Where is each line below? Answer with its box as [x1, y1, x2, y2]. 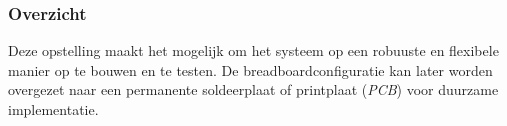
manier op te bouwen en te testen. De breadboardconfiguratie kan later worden [8, 59, 493, 80]
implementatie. [8, 99, 99, 119]
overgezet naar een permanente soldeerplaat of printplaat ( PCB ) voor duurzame [8, 79, 499, 100]
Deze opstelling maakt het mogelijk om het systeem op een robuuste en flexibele [8, 40, 499, 61]
